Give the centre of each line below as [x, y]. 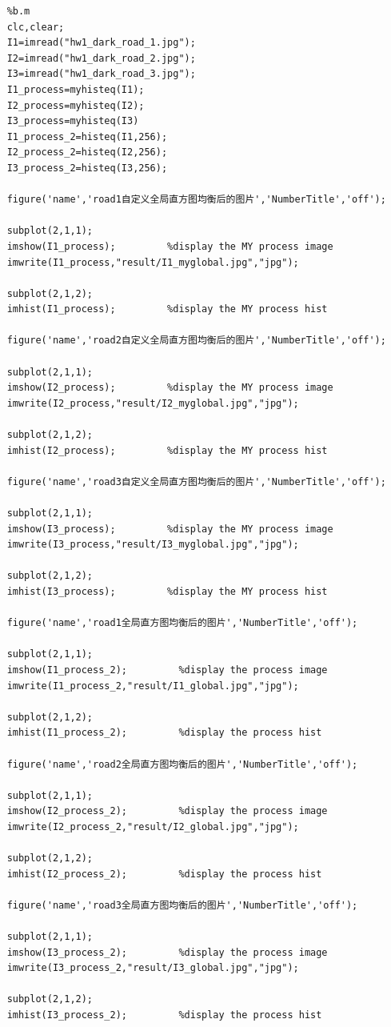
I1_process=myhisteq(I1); [76, 89]
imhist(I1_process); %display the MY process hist [167, 309]
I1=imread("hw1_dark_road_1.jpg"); [101, 43]
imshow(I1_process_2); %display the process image [167, 670]
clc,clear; [36, 27]
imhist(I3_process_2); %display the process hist [164, 1015]
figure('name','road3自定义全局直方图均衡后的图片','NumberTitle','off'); [196, 481]
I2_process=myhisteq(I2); [76, 105]
